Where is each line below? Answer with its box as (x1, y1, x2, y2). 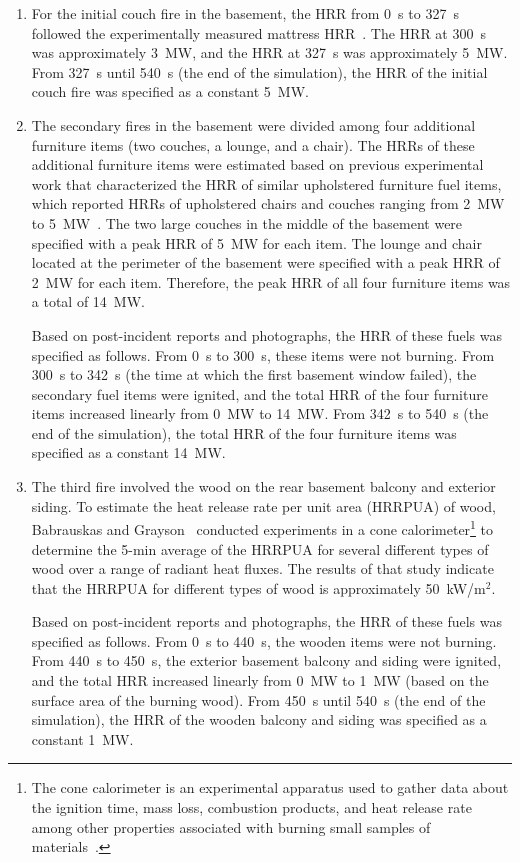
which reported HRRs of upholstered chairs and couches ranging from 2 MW (31, 193, 505, 214)
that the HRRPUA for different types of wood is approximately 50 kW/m (31, 577, 486, 598)
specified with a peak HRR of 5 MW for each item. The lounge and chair (31, 232, 482, 253)
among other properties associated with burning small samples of (31, 816, 431, 837)
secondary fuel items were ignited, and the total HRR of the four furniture (31, 383, 488, 404)
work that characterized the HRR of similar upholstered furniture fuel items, (31, 173, 502, 194)
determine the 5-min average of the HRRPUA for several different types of (31, 538, 489, 559)
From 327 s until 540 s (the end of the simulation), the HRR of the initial (31, 61, 488, 82)
